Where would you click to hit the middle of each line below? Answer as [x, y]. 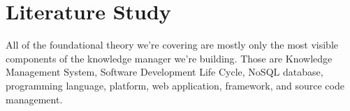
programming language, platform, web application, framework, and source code [175, 85]
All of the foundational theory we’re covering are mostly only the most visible [172, 45]
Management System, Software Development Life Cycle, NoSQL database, [165, 72]
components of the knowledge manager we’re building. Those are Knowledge [169, 58]
